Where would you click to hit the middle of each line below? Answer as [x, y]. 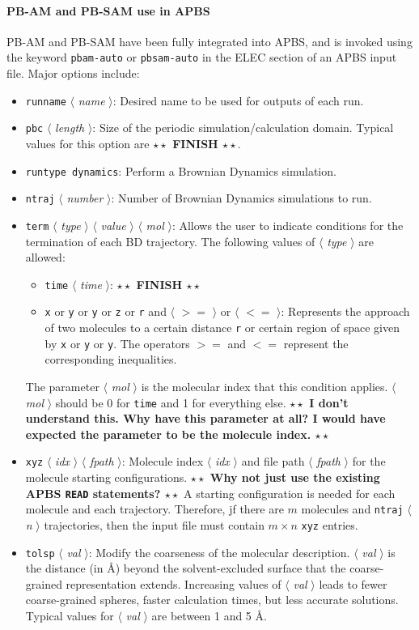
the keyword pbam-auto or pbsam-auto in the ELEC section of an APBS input [202, 57]
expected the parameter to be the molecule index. [168, 434]
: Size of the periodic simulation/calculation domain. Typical [243, 128]
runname [46, 102]
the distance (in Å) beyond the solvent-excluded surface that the [186, 568]
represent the [316, 343]
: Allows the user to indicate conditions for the [288, 225]
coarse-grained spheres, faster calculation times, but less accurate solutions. [212, 600]
